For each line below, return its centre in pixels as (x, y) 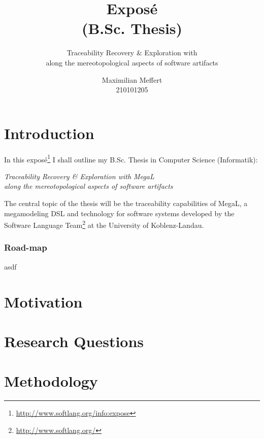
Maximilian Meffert (132, 79)
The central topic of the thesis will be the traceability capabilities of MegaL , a (126, 203)
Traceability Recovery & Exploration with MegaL (79, 176)
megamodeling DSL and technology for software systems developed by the (119, 213)
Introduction (49, 133)
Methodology (51, 381)
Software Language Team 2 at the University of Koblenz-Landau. (104, 224)
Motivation (43, 301)
